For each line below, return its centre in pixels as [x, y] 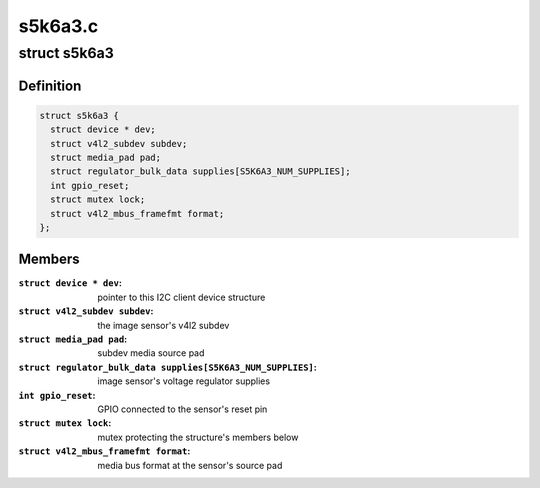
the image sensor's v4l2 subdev [163, 325]
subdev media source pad [151, 353]
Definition [50, 85]
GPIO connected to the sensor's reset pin [182, 409]
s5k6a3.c [58, 26]
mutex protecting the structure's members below [198, 437]
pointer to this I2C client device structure [181, 297]
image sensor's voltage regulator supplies [183, 381]
